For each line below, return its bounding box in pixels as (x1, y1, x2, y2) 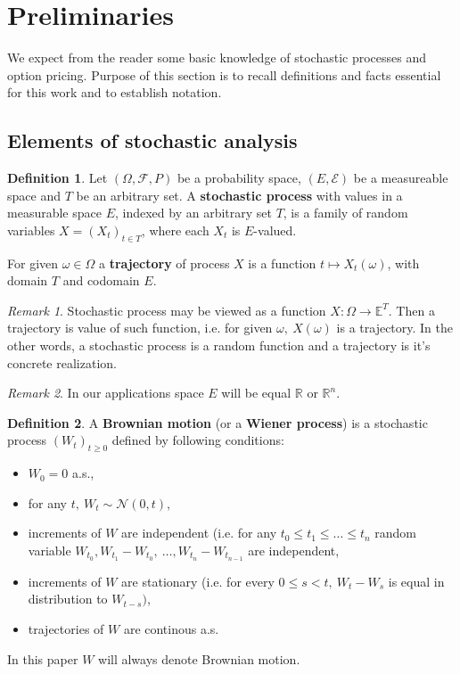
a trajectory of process (98, 253, 230, 272)
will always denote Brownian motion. (98, 649, 300, 668)
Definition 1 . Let (7, 168, 108, 187)
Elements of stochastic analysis (7, 127, 298, 154)
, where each (141, 220, 209, 239)
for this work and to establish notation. (7, 83, 222, 102)
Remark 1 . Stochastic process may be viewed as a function (7, 300, 326, 319)
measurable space (7, 203, 102, 222)
